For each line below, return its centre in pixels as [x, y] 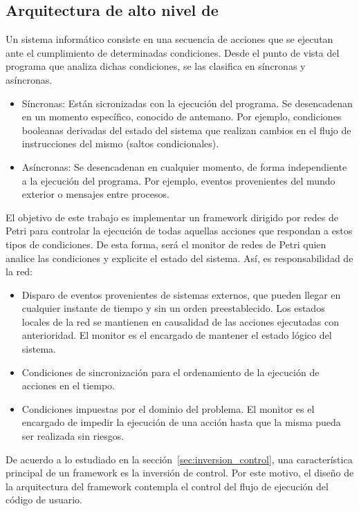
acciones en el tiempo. [68, 385]
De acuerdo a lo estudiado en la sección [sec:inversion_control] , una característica [179, 459]
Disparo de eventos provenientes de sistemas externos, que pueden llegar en [181, 294]
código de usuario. [44, 500]
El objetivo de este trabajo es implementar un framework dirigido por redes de [172, 217]
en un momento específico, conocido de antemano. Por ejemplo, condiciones [182, 117]
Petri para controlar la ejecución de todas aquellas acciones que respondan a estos [179, 231]
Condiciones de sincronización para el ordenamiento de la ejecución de [171, 372]
